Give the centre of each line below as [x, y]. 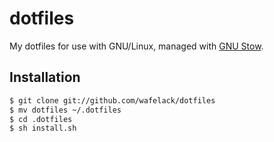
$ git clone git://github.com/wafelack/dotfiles [112, 100]
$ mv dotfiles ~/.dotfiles [65, 110]
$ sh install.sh [43, 128]
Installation [45, 77]
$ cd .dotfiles [41, 119]
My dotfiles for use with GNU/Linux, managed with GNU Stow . [136, 46]
